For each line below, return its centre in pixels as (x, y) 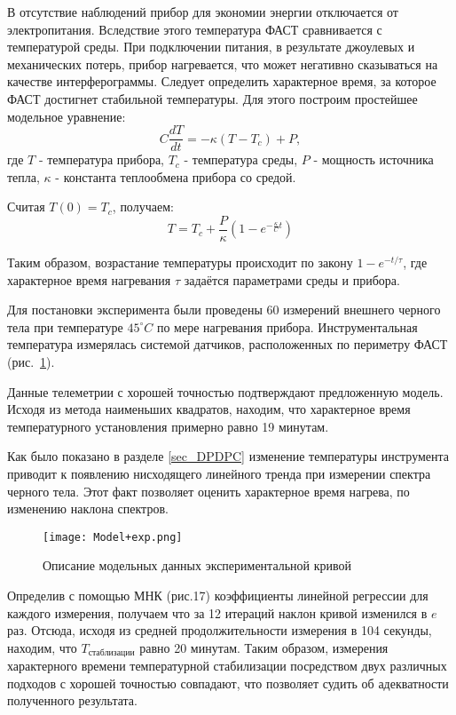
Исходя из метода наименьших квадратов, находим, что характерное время (209, 409)
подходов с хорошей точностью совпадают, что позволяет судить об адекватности (228, 683)
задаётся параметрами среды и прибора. (292, 279)
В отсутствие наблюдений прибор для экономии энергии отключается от (203, 12)
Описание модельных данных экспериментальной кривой (197, 565)
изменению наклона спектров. (88, 508)
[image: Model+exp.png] (113, 537)
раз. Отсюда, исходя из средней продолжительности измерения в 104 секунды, (220, 630)
